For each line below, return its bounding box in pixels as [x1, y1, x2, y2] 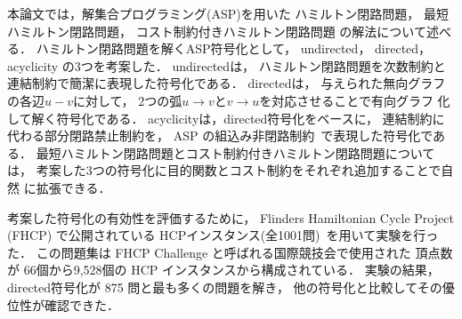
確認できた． [44, 295, 119, 314]
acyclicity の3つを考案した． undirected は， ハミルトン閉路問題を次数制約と [7, 56, 446, 75]
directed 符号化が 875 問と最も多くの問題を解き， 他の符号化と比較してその [7, 277, 442, 296]
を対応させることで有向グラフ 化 [259, 91, 450, 109]
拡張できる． [36, 178, 111, 196]
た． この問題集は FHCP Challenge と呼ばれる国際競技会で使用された [7, 243, 411, 261]
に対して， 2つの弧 [72, 91, 182, 109]
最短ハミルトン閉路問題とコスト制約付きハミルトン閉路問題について [36, 143, 435, 162]
